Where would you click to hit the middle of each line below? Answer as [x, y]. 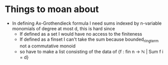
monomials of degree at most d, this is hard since [64, 28]
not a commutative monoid [48, 46]
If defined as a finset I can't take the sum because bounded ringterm [89, 40]
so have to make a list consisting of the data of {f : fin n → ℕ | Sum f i [92, 51]
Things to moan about [52, 9]
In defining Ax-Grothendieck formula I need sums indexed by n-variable [87, 23]
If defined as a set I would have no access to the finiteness [81, 34]
